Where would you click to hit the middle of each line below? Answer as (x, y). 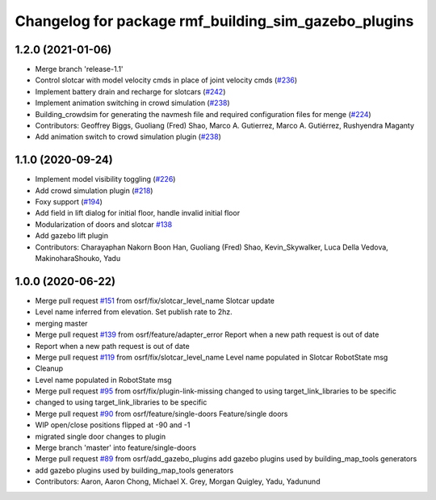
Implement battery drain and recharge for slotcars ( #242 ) (130, 91)
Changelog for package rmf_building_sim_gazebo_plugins (214, 21)
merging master (61, 323)
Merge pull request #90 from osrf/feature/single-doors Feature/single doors (161, 414)
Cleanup (49, 368)
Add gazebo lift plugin (72, 236)
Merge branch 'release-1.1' (80, 69)
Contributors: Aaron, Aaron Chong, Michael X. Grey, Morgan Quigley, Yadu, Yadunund (178, 481)
